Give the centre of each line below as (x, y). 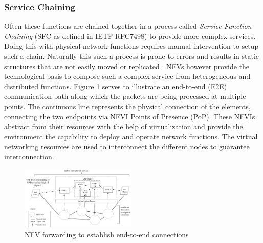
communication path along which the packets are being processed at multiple (125, 96)
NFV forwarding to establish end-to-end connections (107, 234)
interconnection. (29, 156)
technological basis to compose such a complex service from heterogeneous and (127, 76)
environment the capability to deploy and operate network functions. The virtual (131, 136)
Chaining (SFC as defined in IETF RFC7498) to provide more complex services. (130, 36)
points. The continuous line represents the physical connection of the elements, (127, 106)
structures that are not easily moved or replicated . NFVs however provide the (127, 66)
